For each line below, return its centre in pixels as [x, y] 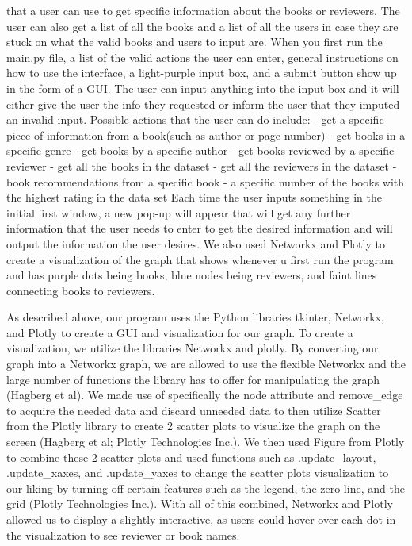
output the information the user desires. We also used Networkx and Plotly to [196, 243]
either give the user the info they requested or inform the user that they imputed [203, 104]
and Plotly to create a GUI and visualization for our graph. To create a [180, 332]
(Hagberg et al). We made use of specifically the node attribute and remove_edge [205, 395]
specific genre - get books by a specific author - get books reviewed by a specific [200, 150]
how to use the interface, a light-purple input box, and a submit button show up [202, 73]
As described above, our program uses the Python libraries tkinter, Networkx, [195, 317]
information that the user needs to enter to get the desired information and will [200, 228]
